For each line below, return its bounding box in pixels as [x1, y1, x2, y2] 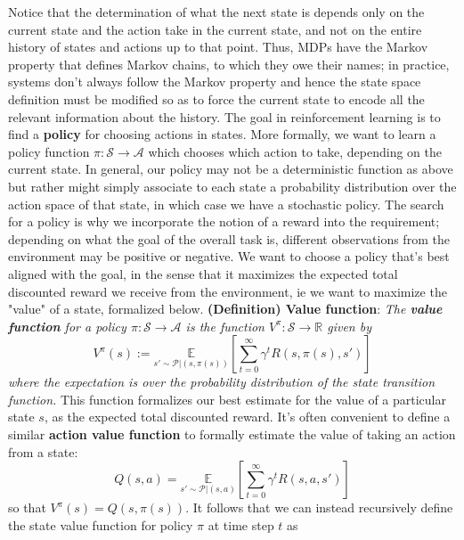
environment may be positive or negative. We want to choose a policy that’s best [8, 247, 450, 266]
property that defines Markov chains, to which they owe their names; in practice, [8, 54, 450, 73]
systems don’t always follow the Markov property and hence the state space [8, 72, 421, 91]
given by [327, 316, 371, 335]
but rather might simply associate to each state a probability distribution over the [8, 176, 457, 195]
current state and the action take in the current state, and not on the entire [8, 20, 422, 38]
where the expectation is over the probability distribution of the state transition [8, 372, 435, 391]
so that [8, 498, 46, 517]
